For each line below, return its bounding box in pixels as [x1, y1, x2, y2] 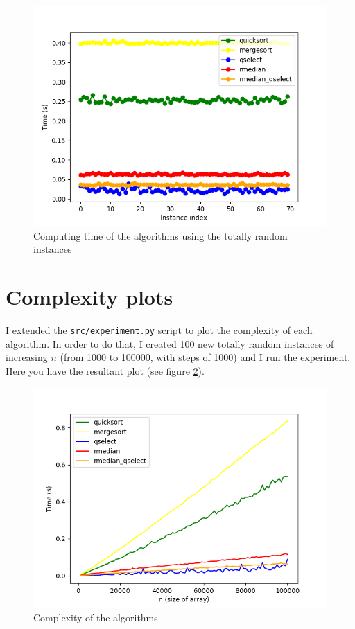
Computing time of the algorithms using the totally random [33, 228, 288, 242]
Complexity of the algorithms [33, 610, 158, 624]
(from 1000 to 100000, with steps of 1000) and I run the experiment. [60, 350, 351, 364]
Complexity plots [6, 282, 173, 310]
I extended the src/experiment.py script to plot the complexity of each [6, 322, 313, 337]
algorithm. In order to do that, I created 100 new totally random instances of [6, 336, 334, 351]
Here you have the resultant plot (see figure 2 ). [6, 363, 205, 378]
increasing [6, 350, 48, 364]
